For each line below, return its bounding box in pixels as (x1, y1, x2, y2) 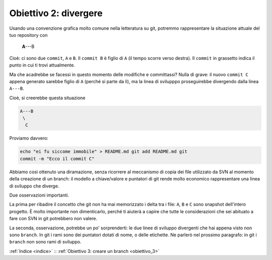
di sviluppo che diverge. (9, 183, 59, 189)
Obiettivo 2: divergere (9, 8, 103, 19)
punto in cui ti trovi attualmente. (9, 62, 75, 68)
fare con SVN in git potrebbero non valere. (9, 216, 98, 222)
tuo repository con (9, 32, 48, 38)
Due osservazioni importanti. (9, 192, 69, 198)
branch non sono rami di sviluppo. (9, 239, 82, 245)
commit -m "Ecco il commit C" (20, 156, 95, 161)
